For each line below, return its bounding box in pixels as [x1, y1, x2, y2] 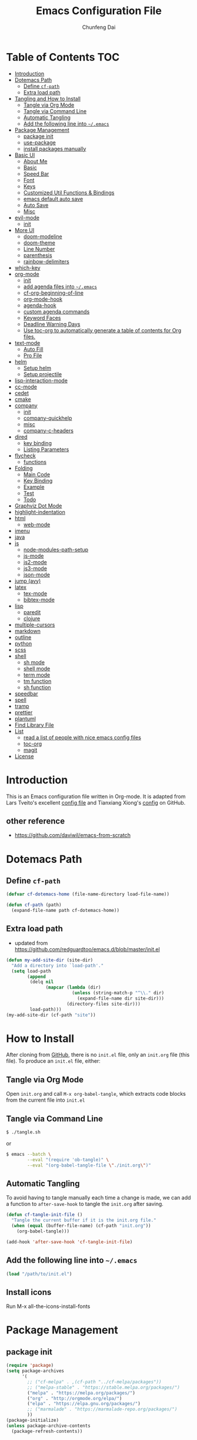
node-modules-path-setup [23, 546, 89, 553]
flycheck [14, 452, 36, 459]
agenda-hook [23, 302, 57, 309]
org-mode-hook [23, 295, 63, 302]
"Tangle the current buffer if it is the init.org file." [11, 1217, 157, 1224]
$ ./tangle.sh [6, 1129, 41, 1135]
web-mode [23, 520, 51, 528]
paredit [23, 608, 41, 615]
